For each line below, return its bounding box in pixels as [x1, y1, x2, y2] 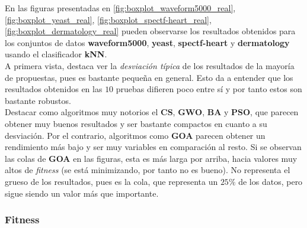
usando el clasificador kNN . [5, 48, 107, 60]
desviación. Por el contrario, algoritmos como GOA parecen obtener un [5, 129, 266, 141]
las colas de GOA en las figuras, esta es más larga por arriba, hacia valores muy [5, 152, 298, 164]
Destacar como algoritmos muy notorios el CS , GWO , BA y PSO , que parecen [5, 106, 299, 118]
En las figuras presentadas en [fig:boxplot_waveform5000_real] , [5, 2, 236, 14]
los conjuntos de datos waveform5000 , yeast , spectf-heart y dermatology [5, 36, 290, 48]
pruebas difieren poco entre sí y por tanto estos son [116, 83, 302, 95]
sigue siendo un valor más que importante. [5, 187, 159, 199]
